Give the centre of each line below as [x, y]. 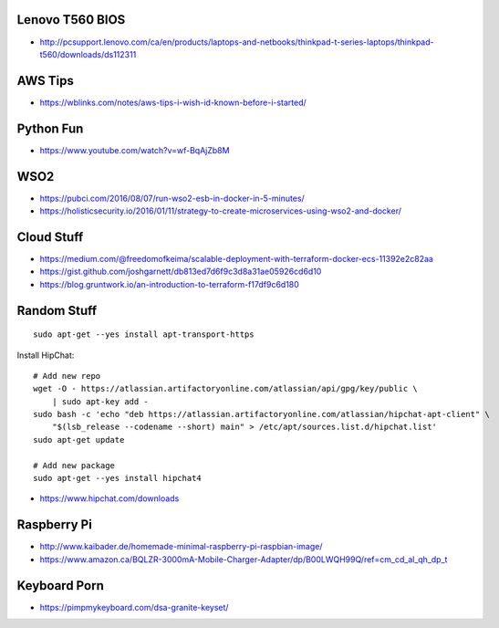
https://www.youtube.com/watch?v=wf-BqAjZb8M [135, 150]
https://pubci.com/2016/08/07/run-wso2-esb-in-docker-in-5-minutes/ [172, 198]
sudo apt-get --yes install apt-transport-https [144, 335]
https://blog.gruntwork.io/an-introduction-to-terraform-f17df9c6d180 [170, 284]
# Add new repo [67, 376]
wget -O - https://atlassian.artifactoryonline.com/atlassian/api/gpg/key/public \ [226, 389]
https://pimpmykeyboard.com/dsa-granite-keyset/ [134, 607]
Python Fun [50, 128]
